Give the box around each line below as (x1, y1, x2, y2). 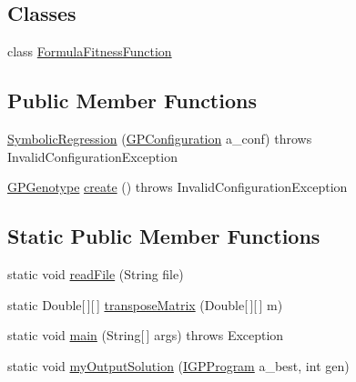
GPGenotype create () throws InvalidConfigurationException (7, 177, 348, 196)
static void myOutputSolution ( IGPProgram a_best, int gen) (7, 356, 350, 375)
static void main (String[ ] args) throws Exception (7, 326, 284, 345)
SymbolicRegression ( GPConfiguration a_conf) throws (7, 129, 312, 147)
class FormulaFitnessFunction (7, 42, 172, 61)
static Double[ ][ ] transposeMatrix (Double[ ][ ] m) (7, 295, 283, 314)
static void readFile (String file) (7, 264, 184, 283)
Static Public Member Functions (7, 222, 320, 250)
